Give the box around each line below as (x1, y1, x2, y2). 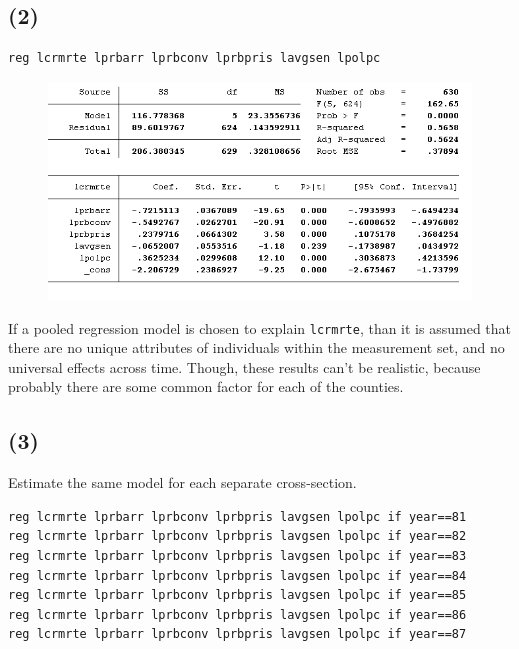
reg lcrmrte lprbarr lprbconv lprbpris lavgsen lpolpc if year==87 (8, 627, 467, 642)
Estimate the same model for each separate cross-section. (8, 472, 357, 493)
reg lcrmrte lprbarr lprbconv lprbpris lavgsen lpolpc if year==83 (8, 549, 467, 564)
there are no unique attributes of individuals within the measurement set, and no (8, 337, 505, 358)
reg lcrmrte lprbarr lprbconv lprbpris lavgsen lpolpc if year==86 (8, 607, 467, 622)
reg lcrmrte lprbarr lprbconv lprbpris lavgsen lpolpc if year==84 (8, 568, 467, 583)
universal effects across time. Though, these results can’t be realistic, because (8, 356, 481, 377)
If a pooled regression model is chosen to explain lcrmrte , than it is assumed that (8, 317, 512, 338)
